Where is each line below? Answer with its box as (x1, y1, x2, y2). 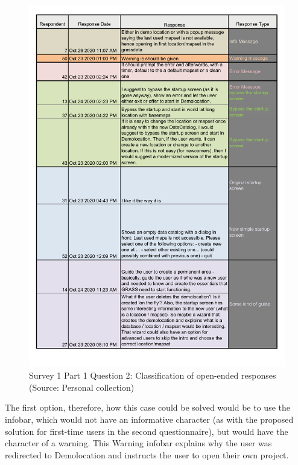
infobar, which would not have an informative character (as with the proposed (5, 413, 294, 426)
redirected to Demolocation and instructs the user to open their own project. (5, 448, 289, 461)
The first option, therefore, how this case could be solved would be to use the (5, 401, 290, 414)
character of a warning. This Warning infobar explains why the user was (5, 437, 272, 449)
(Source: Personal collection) (29, 380, 135, 393)
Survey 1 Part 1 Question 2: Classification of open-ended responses (29, 369, 276, 382)
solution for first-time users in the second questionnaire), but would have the (5, 425, 288, 437)
